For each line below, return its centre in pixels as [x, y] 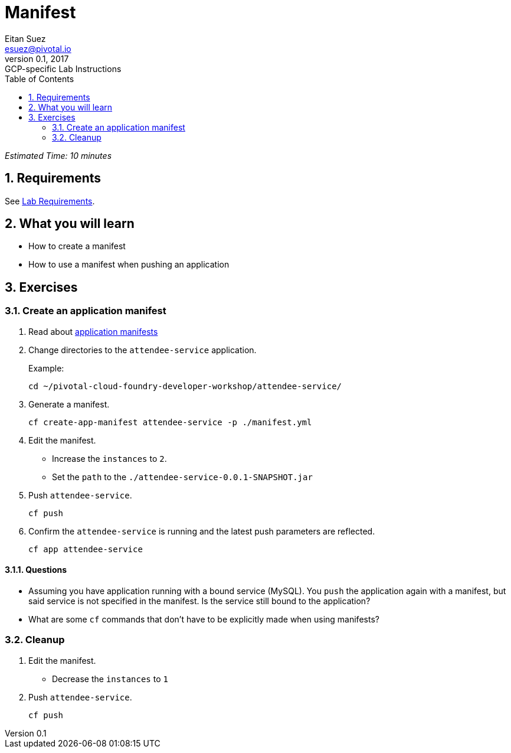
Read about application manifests [93, 331]
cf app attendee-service [86, 549]
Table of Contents [40, 79]
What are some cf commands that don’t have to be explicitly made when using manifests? [204, 619]
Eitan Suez [25, 38]
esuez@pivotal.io [38, 48]
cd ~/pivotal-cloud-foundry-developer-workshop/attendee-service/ [185, 386]
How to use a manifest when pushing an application [129, 265]
